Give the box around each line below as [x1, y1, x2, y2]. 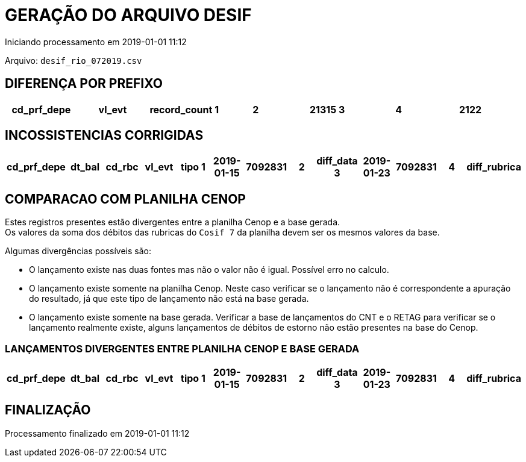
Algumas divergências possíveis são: [5, 246, 152, 257]
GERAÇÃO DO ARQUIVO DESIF [5, 5, 252, 25]
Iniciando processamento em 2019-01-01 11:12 [5, 36, 187, 47]
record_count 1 [149, 103, 219, 116]
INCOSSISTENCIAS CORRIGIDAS [5, 128, 204, 143]
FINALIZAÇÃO [5, 402, 91, 418]
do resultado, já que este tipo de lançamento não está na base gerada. [29, 293, 309, 304]
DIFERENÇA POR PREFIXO [5, 76, 163, 92]
